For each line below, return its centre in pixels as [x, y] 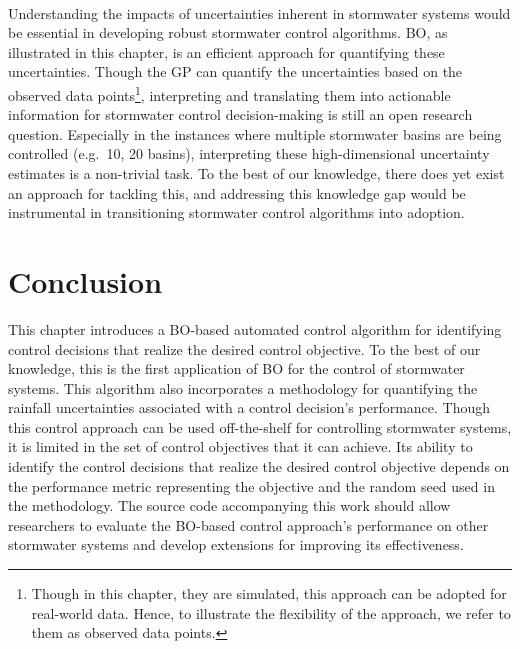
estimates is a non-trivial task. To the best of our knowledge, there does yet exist [256, 173]
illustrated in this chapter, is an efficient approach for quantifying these [226, 51]
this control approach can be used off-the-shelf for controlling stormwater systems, [260, 426]
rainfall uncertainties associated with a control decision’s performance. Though [249, 407]
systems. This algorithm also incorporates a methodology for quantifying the [243, 387]
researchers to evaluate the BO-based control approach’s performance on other [248, 524]
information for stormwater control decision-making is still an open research [240, 114]
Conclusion [85, 280]
